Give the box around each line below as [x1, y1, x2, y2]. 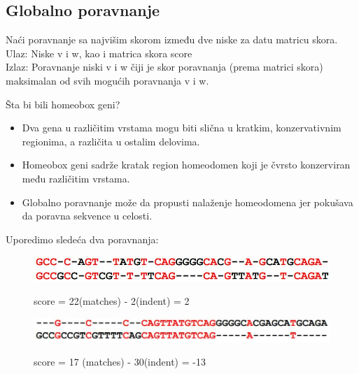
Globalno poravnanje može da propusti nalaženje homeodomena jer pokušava [22, 194, 353, 209]
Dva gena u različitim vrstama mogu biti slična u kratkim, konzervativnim [22, 120, 342, 135]
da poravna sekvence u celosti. [22, 208, 153, 223]
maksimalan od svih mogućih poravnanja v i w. [6, 73, 209, 87]
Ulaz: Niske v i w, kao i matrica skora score [6, 45, 192, 60]
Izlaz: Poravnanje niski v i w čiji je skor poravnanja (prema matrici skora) [6, 59, 323, 74]
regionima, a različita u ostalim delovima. [22, 134, 200, 148]
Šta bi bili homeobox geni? [6, 96, 120, 111]
